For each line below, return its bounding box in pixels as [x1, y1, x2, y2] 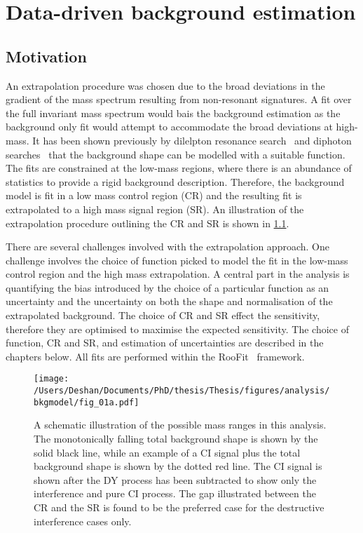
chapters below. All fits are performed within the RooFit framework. [6, 349, 305, 363]
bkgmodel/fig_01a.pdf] [34, 397, 139, 407]
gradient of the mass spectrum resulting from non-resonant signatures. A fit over [6, 92, 352, 107]
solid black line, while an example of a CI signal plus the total [34, 445, 301, 459]
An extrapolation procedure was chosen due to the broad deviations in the [6, 78, 325, 93]
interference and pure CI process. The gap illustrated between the [34, 486, 316, 501]
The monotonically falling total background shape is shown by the [34, 431, 318, 446]
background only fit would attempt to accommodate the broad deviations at [6, 119, 333, 134]
